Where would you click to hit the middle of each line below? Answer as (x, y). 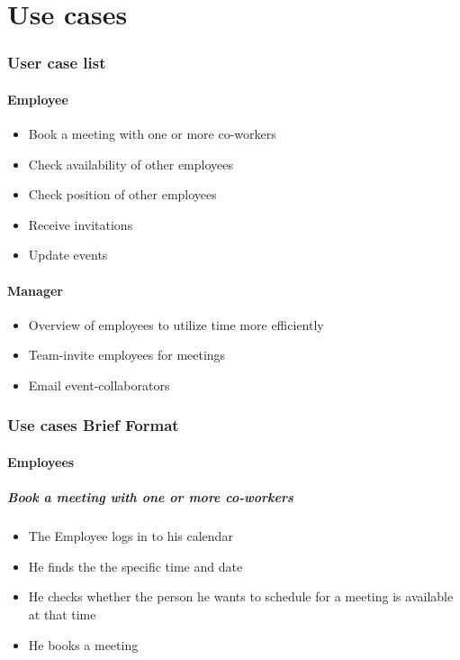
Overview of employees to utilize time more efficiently (176, 324)
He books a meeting (83, 644)
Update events (68, 255)
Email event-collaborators (99, 385)
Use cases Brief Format (93, 425)
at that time (62, 614)
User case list (57, 63)
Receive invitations (81, 224)
